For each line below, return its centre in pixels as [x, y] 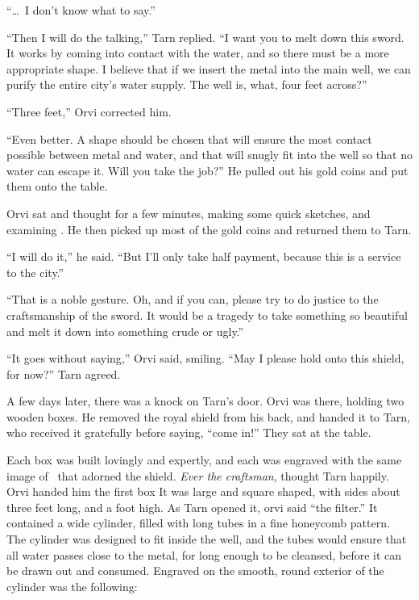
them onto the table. [57, 186]
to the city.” [35, 272]
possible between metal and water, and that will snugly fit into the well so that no [209, 155]
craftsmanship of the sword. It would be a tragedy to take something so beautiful [207, 315]
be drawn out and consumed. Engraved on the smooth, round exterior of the [195, 571]
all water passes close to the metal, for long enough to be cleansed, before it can [204, 554]
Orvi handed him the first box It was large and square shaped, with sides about [203, 491]
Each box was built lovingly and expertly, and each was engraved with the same [204, 460]
